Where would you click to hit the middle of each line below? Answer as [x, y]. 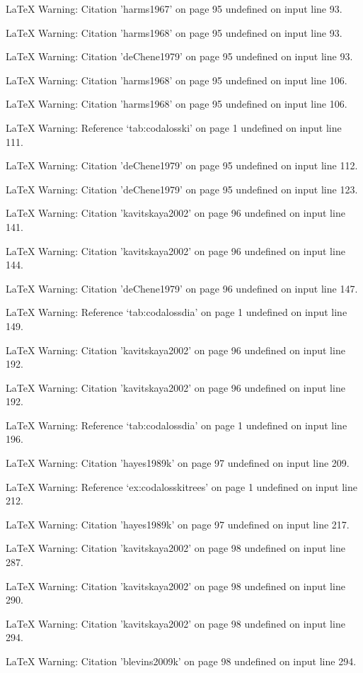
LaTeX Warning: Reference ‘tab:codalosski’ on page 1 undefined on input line [174, 127]
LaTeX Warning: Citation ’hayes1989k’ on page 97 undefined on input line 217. [178, 524]
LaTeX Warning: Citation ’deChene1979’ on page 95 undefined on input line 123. [182, 189]
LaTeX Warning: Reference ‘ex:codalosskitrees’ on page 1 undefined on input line [181, 486]
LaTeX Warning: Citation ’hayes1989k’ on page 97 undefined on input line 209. [178, 463]
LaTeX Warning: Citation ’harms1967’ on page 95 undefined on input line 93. [174, 9]
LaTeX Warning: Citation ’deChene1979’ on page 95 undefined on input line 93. [179, 56]
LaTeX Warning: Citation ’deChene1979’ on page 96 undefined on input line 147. [182, 288]
